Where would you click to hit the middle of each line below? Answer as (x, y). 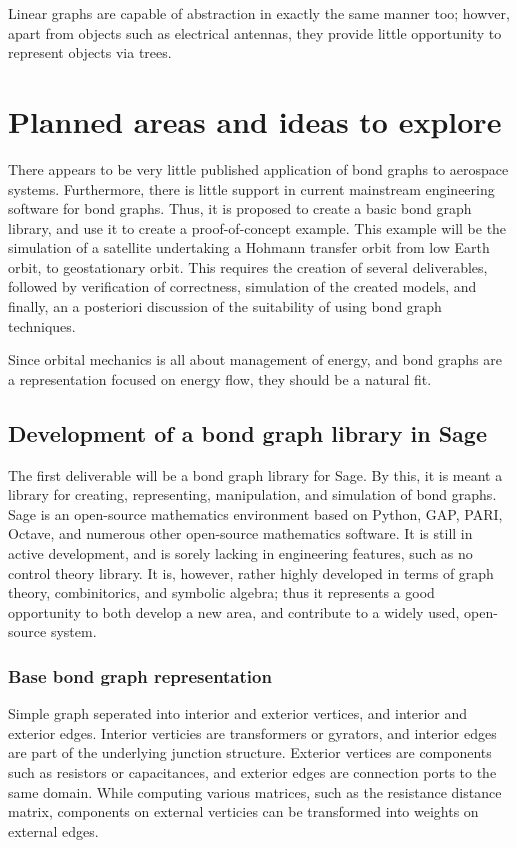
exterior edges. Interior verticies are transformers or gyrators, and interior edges (252, 732)
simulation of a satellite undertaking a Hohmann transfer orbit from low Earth (249, 247)
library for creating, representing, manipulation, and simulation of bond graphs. (252, 494)
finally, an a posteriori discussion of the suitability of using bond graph (225, 306)
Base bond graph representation (140, 675)
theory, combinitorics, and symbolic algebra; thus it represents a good (221, 592)
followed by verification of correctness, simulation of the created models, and (242, 286)
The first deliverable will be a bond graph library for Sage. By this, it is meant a (255, 474)
